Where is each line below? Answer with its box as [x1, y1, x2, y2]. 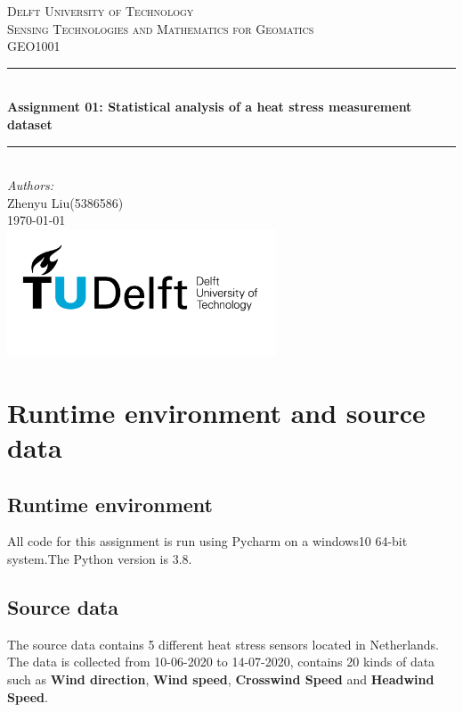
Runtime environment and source [7, 393, 426, 430]
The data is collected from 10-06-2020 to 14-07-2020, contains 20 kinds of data [7, 652, 435, 671]
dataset [7, 114, 53, 133]
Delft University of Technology [7, 2, 194, 20]
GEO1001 [7, 37, 61, 55]
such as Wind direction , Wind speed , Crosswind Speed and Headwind [7, 669, 435, 688]
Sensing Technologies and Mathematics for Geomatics [7, 19, 314, 37]
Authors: [7, 176, 54, 195]
